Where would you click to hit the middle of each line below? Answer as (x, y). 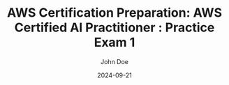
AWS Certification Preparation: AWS (114, 13)
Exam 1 (114, 42)
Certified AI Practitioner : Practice (114, 28)
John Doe (114, 61)
